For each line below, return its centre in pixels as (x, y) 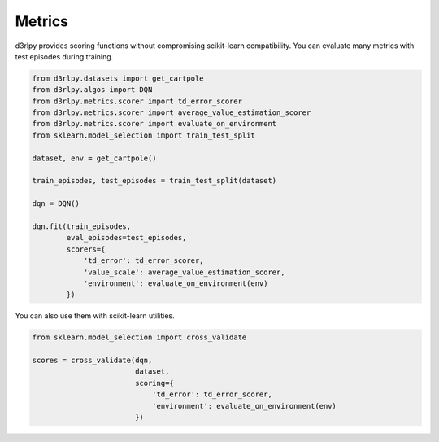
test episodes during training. (64, 56)
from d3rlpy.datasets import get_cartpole (118, 78)
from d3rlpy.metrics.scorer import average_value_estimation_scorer (172, 113)
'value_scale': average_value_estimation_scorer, (184, 272)
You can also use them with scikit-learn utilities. (95, 316)
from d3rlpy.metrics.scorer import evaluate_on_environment (154, 124)
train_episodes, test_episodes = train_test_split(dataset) (154, 181)
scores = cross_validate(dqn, (92, 361)
